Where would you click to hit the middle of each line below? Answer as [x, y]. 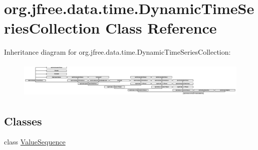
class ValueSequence [35, 142]
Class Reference [161, 28]
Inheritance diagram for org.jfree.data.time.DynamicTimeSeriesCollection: [117, 52]
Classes [23, 121]
